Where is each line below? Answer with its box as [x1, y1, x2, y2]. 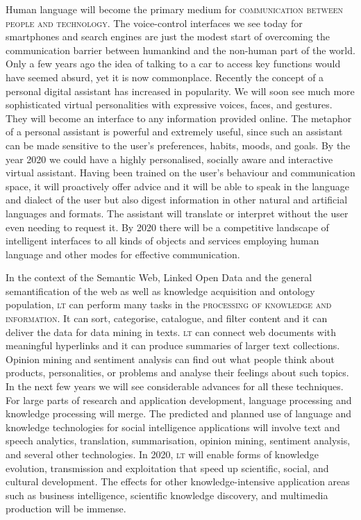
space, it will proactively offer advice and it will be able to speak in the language [6, 178, 349, 193]
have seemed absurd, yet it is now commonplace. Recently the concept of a [6, 69, 324, 84]
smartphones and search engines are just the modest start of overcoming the [6, 29, 330, 44]
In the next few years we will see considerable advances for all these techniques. [6, 379, 344, 394]
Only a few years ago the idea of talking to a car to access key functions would [6, 56, 341, 71]
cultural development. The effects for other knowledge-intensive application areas [6, 474, 350, 489]
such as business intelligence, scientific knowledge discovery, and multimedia [6, 487, 328, 502]
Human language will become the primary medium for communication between [6, 2, 344, 16]
